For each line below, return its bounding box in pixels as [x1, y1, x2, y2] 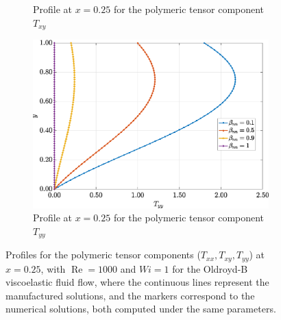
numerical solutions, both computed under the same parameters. [5, 301, 276, 316]
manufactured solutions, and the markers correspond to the [5, 288, 255, 302]
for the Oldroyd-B [172, 261, 248, 275]
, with [40, 261, 66, 275]
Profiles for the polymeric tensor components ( [5, 247, 201, 262]
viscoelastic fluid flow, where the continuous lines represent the [5, 275, 269, 289]
